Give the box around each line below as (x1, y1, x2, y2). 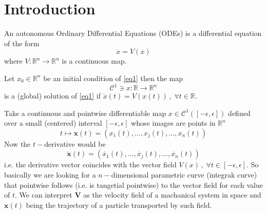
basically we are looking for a (4, 169, 96, 180)
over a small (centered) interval (4, 118, 102, 128)
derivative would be (44, 138, 106, 149)
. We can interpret (15, 189, 72, 200)
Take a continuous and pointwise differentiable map (4, 107, 166, 118)
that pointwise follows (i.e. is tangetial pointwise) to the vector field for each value (4, 179, 263, 190)
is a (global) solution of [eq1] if (4, 90, 101, 101)
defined (228, 107, 251, 118)
